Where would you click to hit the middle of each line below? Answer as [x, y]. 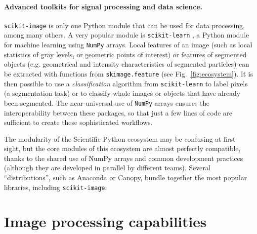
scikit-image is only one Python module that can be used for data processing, [125, 25]
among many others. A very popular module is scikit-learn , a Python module [127, 35]
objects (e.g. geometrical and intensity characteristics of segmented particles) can [127, 64]
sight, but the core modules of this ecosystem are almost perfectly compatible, [122, 148]
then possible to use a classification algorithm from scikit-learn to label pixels [126, 83]
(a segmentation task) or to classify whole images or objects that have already [122, 93]
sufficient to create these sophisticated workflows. [78, 122]
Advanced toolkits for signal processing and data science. [103, 6]
